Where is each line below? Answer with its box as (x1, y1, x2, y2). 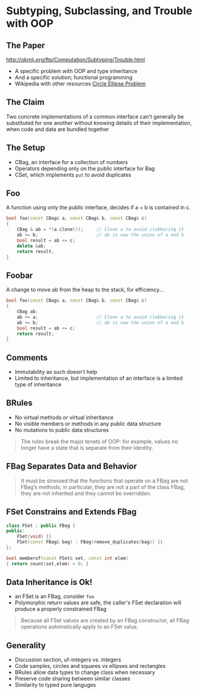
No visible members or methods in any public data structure (14, 420, 161, 427)
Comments (6, 353, 48, 363)
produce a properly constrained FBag (14, 606, 107, 613)
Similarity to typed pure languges (14, 682, 96, 689)
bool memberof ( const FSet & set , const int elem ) (6, 555, 129, 561)
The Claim (6, 97, 44, 107)
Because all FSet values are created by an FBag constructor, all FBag (20, 617, 190, 624)
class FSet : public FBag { (6, 523, 76, 529)
